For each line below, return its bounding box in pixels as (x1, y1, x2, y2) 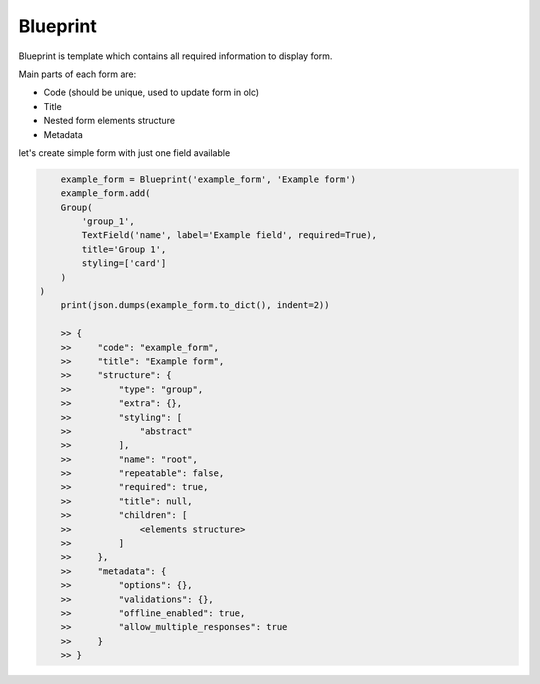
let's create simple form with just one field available (18, 146, 231, 159)
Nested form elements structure (43, 115, 175, 127)
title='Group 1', (81, 243, 167, 255)
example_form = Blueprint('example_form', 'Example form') (60, 173, 357, 185)
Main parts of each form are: (18, 68, 137, 80)
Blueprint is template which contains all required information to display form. (18, 50, 333, 62)
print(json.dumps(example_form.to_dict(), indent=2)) (60, 300, 330, 311)
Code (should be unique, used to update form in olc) (43, 86, 260, 99)
